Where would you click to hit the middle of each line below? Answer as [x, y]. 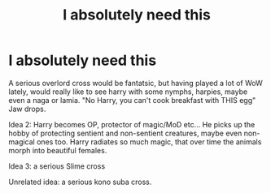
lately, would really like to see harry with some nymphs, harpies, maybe [128, 92]
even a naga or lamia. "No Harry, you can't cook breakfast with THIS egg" [132, 100]
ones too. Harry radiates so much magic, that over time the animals [149, 142]
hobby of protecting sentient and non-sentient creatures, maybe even [125, 133]
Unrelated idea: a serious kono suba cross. [80, 182]
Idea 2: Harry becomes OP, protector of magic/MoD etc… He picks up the [132, 124]
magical [22, 142]
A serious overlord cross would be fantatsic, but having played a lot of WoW [135, 83]
